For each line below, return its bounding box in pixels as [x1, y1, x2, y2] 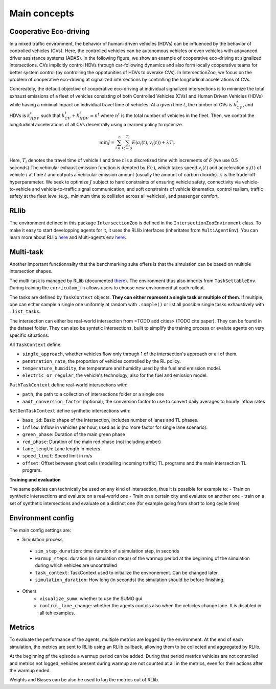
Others [22, 588, 37, 594]
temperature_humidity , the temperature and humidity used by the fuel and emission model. [22, 365, 222, 372]
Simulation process [22, 537, 63, 543]
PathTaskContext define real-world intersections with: [9, 381, 128, 388]
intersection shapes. [9, 268, 53, 274]
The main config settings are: [9, 527, 72, 533]
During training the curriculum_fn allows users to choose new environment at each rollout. [9, 285, 205, 291]
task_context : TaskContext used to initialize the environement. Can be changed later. [35, 569, 219, 576]
